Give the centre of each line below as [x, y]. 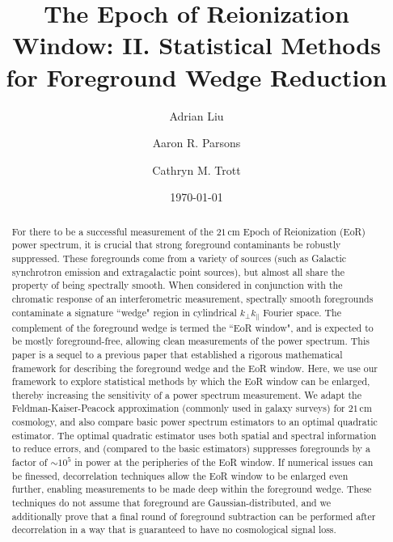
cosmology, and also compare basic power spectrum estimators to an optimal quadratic [194, 422]
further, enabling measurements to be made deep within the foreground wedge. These [192, 489]
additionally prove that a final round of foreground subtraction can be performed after [194, 516]
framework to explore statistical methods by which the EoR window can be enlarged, [191, 381]
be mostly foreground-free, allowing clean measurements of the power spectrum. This [190, 341]
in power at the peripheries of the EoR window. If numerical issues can [224, 462]
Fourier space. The [302, 312]
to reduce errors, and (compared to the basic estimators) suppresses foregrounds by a [191, 449]
